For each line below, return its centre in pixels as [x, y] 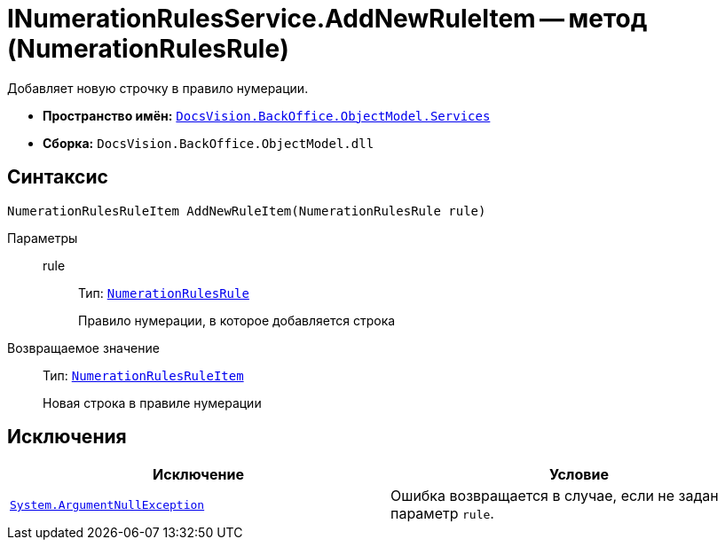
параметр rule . [442, 514]
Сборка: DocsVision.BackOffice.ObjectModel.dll [209, 143]
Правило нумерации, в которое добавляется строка [237, 320]
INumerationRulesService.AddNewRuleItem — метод [327, 19]
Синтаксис [58, 177]
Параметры [43, 238]
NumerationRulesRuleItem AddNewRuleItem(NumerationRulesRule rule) [247, 211]
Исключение [198, 475]
